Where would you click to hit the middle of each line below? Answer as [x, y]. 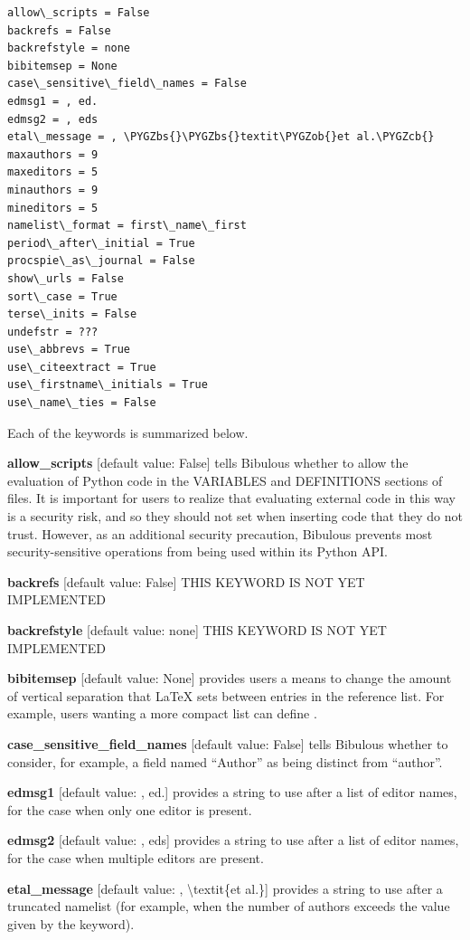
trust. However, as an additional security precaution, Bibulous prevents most [220, 533]
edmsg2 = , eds [53, 119]
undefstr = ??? [53, 332]
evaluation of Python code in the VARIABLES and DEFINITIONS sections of [225, 480]
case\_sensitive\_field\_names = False [127, 84]
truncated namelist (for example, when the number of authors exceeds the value [229, 906]
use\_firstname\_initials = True [108, 385]
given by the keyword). [71, 923]
